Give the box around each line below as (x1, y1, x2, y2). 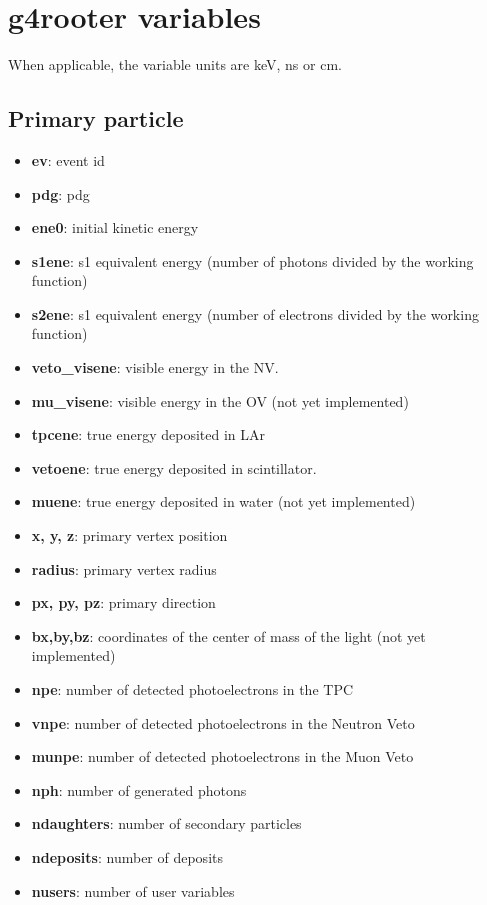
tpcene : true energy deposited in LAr (31, 424, 265, 445)
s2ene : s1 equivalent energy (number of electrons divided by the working (31, 303, 479, 324)
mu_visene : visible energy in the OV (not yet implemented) (31, 390, 409, 411)
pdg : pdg (31, 183, 90, 204)
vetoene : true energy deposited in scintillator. (31, 457, 317, 478)
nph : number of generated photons (31, 779, 247, 800)
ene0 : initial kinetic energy (31, 217, 199, 238)
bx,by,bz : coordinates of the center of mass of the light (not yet (31, 625, 426, 646)
